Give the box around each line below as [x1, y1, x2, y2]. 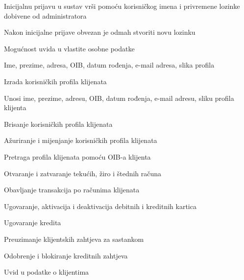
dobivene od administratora [4, 10, 87, 21]
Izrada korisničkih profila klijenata [4, 76, 107, 86]
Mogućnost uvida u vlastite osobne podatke [4, 43, 135, 53]
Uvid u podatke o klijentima [4, 267, 89, 277]
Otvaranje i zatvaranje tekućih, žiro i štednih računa [4, 168, 162, 178]
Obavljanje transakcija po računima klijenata [4, 185, 140, 195]
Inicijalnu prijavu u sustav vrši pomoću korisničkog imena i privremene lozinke [4, 1, 240, 11]
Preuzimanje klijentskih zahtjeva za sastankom [4, 233, 144, 244]
